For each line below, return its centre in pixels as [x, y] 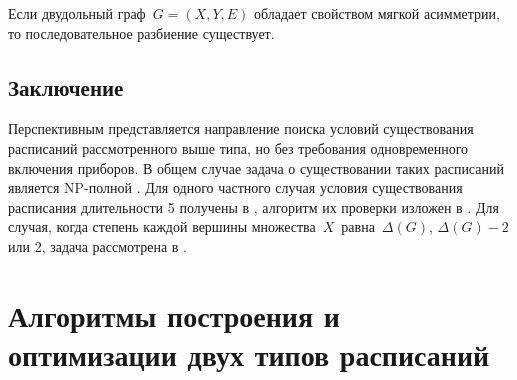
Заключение [66, 86]
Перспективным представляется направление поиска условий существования [241, 128]
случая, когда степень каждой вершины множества [162, 226]
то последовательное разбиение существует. [141, 32]
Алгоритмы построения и [174, 314]
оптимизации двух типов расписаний [249, 353]
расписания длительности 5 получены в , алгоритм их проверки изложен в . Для [253, 206]
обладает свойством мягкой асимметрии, [377, 13]
